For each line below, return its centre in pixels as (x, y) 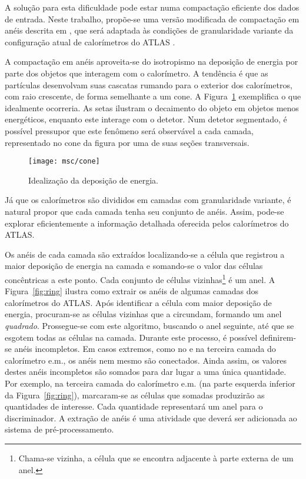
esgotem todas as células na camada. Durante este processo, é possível (131, 337)
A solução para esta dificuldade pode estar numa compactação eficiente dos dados (152, 7)
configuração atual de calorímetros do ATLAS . (90, 41)
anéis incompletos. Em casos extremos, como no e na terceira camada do (145, 349)
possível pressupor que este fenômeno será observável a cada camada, (129, 130)
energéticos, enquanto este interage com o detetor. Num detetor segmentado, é (146, 119)
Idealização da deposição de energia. (93, 180)
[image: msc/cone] (64, 162)
